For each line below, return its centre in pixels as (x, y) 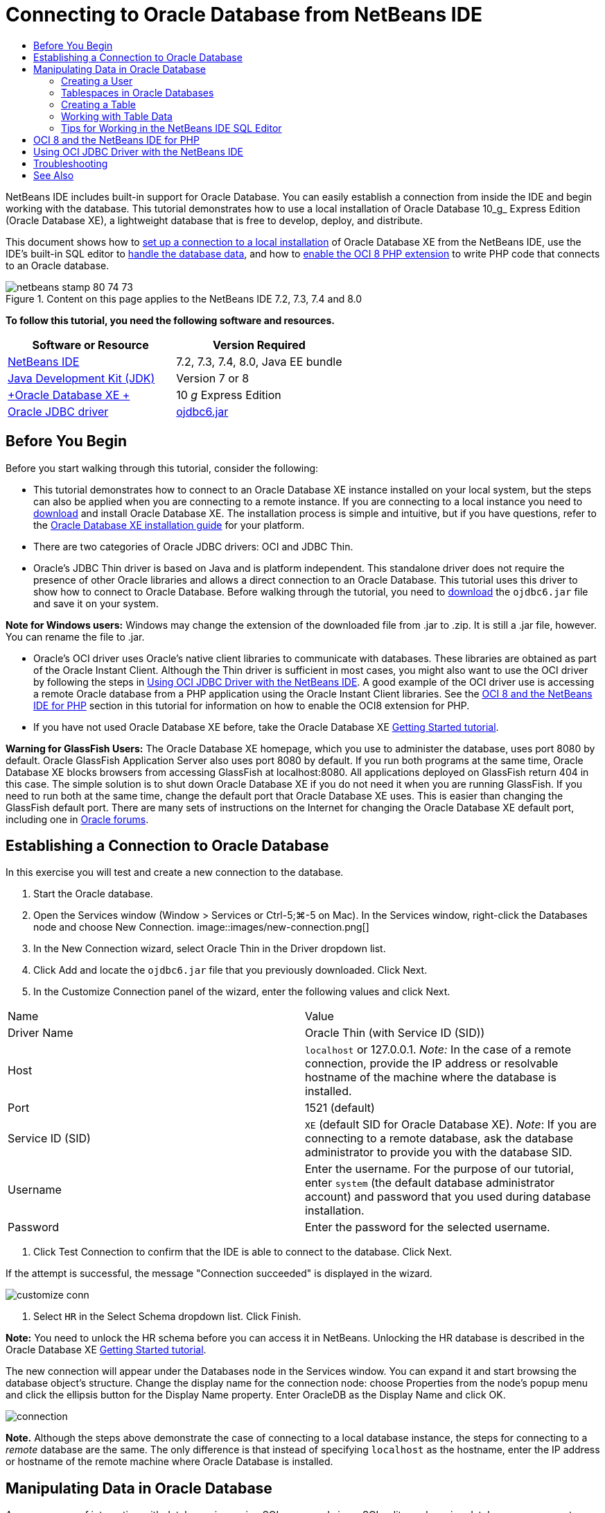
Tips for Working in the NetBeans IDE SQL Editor (172, 128)
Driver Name (41, 1033)
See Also (54, 175)
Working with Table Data (117, 116)
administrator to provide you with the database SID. (439, 1152)
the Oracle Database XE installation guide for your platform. (169, 525)
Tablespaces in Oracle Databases (138, 92)
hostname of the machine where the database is (431, 1077)
